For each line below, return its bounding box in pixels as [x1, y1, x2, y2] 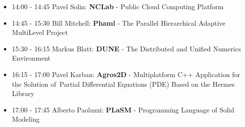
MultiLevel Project [12, 27, 68, 37]
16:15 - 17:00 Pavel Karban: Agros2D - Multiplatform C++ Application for [12, 69, 241, 79]
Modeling [12, 114, 40, 124]
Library [12, 88, 34, 98]
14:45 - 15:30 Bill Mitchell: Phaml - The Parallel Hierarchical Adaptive [12, 17, 226, 28]
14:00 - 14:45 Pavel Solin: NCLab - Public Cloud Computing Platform [12, 1, 224, 11]
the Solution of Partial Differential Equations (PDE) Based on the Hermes [12, 79, 235, 89]
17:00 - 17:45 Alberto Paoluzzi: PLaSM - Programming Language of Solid [12, 104, 234, 114]
